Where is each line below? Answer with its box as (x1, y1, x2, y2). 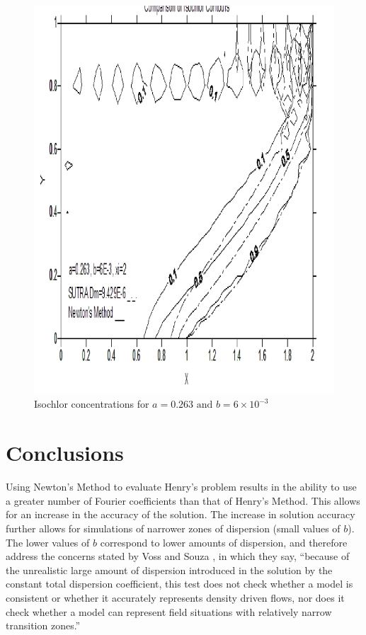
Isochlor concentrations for (34, 396, 149, 411)
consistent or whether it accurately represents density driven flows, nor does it (6, 590, 345, 605)
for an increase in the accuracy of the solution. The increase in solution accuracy (6, 507, 355, 522)
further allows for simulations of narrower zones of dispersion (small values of (6, 520, 341, 535)
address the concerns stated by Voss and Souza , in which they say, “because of (6, 549, 350, 564)
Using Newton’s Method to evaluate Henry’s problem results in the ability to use (6, 479, 357, 494)
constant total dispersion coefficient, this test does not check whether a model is (6, 576, 353, 591)
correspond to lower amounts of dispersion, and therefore (100, 534, 348, 549)
